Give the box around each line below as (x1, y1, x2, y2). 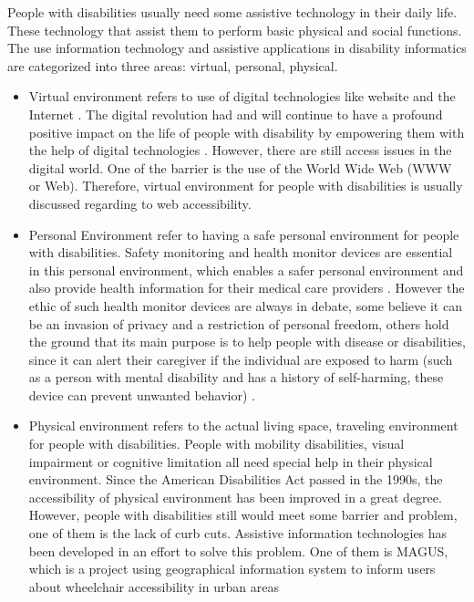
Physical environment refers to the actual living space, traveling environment (28, 416, 459, 435)
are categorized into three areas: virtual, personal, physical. (7, 56, 338, 75)
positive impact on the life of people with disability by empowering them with (28, 122, 465, 141)
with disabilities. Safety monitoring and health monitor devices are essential (28, 243, 453, 262)
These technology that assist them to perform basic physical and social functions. (7, 20, 462, 39)
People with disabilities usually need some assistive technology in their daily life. (7, 3, 458, 21)
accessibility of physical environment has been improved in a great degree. (28, 487, 442, 506)
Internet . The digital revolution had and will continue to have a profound (28, 104, 443, 123)
